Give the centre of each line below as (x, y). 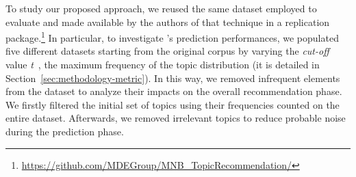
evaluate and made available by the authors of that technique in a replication (168, 22)
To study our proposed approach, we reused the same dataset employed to (161, 8)
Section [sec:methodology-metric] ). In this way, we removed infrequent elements (173, 78)
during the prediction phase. (65, 131)
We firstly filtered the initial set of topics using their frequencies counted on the (173, 104)
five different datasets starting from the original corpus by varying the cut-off (167, 51)
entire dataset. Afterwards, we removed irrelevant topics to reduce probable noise (176, 118)
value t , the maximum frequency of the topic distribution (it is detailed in (163, 65)
